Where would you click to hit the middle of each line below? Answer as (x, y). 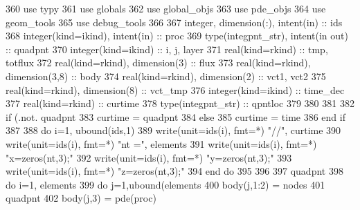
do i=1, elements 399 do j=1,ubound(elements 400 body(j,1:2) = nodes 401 (165, 184)
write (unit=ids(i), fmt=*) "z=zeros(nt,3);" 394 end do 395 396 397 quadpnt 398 (174, 171)
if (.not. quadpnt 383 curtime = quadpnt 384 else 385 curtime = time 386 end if (175, 116)
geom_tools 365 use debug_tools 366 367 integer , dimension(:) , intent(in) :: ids (174, 22)
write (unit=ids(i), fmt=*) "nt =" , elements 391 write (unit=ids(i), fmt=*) (161, 143)
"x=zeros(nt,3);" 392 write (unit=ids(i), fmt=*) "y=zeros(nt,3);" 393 (149, 157)
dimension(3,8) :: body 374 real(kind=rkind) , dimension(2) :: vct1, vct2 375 (166, 76)
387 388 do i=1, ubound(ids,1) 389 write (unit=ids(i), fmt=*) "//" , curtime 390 (173, 130)
